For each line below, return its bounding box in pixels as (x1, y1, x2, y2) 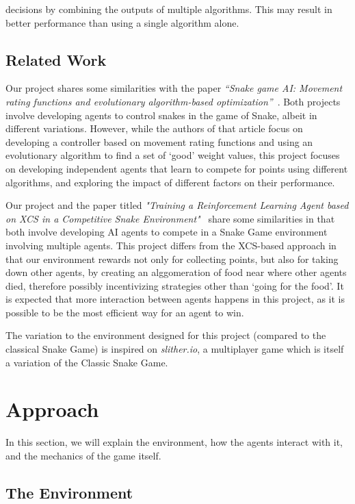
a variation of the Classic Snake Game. (5, 355, 168, 369)
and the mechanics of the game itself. (5, 448, 161, 462)
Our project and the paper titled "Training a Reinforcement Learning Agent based (5, 198, 349, 212)
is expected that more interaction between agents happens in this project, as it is (5, 292, 345, 306)
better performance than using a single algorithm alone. (5, 15, 239, 29)
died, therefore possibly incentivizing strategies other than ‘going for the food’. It (5, 278, 344, 292)
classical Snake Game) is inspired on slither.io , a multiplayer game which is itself (5, 342, 344, 356)
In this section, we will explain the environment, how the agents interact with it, (5, 435, 343, 449)
